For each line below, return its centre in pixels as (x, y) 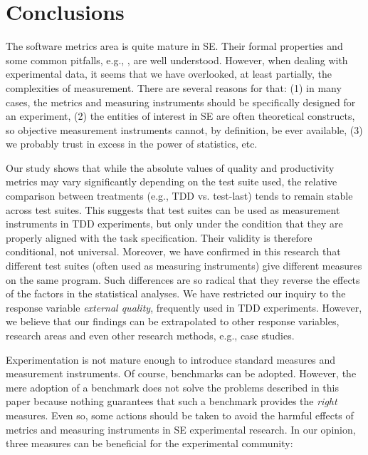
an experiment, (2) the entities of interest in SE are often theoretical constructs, (180, 116)
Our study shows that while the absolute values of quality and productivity (170, 167)
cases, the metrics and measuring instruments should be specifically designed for (181, 102)
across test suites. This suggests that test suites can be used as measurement (173, 209)
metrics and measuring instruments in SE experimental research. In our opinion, (181, 429)
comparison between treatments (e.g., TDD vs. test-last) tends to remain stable (179, 196)
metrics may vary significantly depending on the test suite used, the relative (172, 182)
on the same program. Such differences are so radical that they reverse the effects (183, 279)
